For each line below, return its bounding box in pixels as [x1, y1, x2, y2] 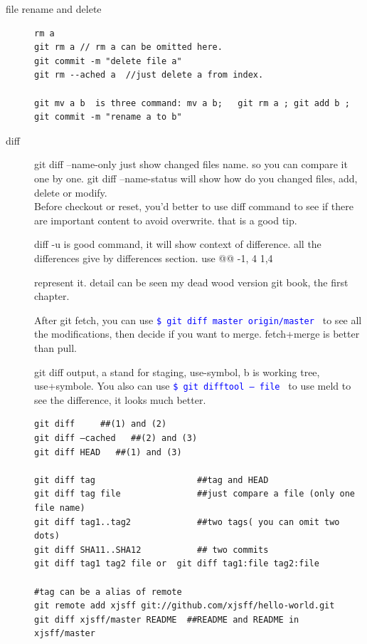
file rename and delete [6, 1, 102, 16]
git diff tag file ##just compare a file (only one [34, 489, 356, 499]
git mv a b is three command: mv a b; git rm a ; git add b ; [34, 98, 350, 108]
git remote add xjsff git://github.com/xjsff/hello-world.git [34, 601, 335, 611]
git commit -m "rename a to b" [34, 112, 182, 123]
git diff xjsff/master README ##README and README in [34, 614, 299, 625]
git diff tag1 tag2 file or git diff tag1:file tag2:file [34, 559, 319, 569]
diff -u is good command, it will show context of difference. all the [34, 237, 321, 251]
